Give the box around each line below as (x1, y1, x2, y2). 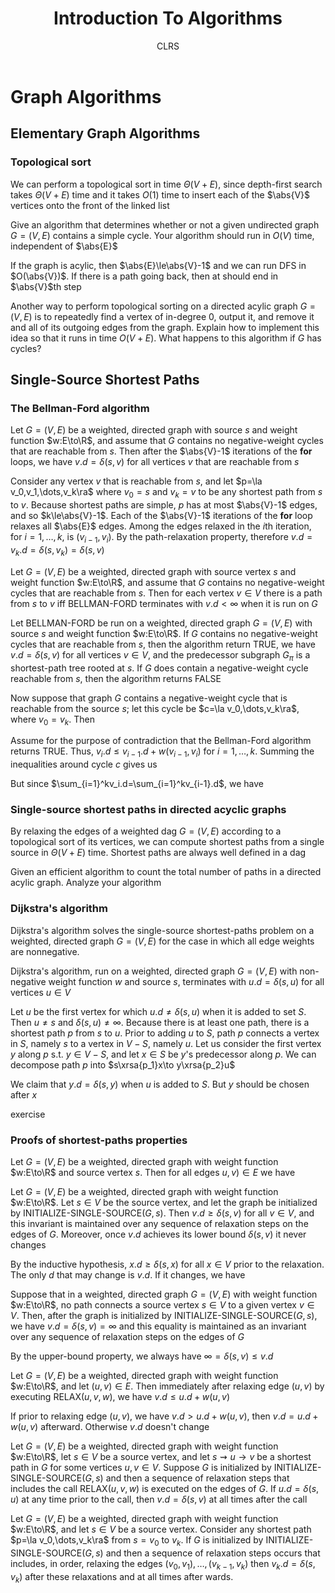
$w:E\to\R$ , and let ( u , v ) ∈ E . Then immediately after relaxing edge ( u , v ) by (10, 1380, 325, 1392)
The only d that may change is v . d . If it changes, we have (10, 1268, 246, 1281)
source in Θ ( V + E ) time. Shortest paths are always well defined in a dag (10, 847, 307, 859)
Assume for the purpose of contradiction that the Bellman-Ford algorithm (10, 735, 312, 747)
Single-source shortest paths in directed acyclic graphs (10, 803, 287, 817)
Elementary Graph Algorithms (10, 125, 201, 142)
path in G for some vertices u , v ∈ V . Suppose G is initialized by (10, 1461, 272, 1473)
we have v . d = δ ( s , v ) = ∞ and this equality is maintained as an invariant (10, 1320, 307, 1332)
